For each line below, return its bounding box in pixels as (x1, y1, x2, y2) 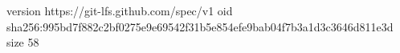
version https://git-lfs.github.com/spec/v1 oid (6, 2, 233, 18)
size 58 (6, 34, 39, 51)
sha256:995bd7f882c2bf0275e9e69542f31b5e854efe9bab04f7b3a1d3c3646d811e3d (6, 18, 394, 35)
